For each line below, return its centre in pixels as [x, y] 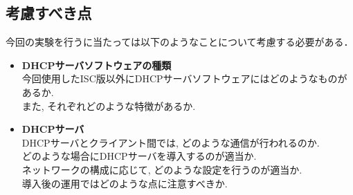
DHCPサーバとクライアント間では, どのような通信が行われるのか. [171, 142]
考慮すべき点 [49, 13]
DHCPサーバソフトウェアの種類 [97, 65]
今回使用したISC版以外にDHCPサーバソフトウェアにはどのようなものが [184, 78]
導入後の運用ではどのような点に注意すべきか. [125, 183]
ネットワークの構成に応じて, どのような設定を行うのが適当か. [162, 169]
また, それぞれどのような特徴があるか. [109, 105]
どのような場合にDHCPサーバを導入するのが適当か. [139, 156]
